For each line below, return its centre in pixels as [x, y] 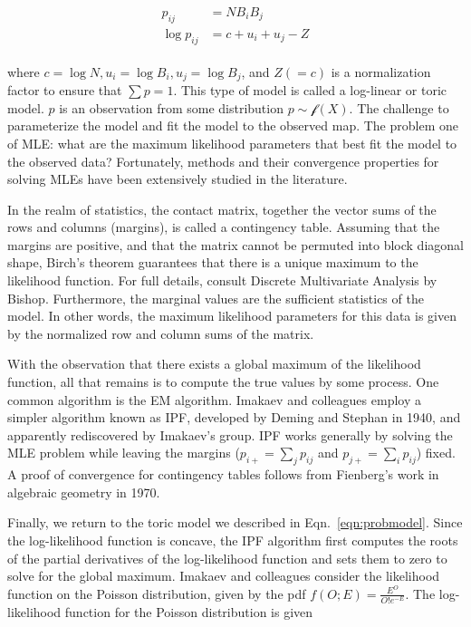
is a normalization [381, 71]
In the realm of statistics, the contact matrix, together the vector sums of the [222, 209]
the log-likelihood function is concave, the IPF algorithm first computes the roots [233, 540]
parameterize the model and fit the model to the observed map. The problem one [233, 125]
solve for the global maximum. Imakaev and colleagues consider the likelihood [224, 576]
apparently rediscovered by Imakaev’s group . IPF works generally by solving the [230, 434]
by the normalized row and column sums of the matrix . [161, 333]
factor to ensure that [65, 90]
